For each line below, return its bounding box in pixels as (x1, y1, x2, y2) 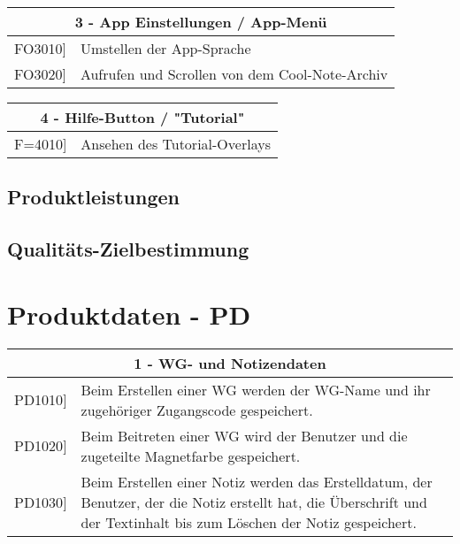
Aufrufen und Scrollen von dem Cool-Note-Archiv (80, 64, 388, 84)
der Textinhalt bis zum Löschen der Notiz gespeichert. (80, 511, 417, 533)
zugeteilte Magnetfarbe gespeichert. (80, 445, 301, 466)
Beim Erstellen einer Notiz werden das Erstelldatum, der (80, 471, 433, 492)
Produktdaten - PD (7, 295, 251, 332)
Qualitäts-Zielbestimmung (7, 235, 249, 263)
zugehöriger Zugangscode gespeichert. (80, 399, 313, 420)
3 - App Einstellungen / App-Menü (74, 11, 327, 32)
